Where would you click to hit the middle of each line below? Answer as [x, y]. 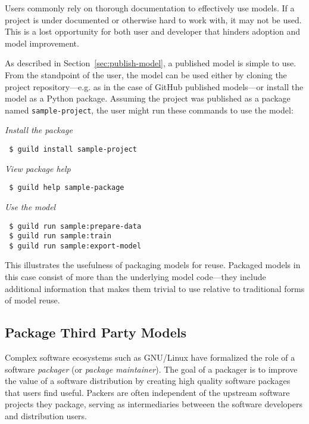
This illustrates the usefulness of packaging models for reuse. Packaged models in [153, 265]
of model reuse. [32, 300]
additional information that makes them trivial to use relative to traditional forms [155, 288]
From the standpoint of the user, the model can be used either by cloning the [146, 74]
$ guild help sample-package [67, 188]
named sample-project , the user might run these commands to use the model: [149, 110]
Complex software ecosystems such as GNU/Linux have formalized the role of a [150, 357]
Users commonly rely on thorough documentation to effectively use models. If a [150, 8]
